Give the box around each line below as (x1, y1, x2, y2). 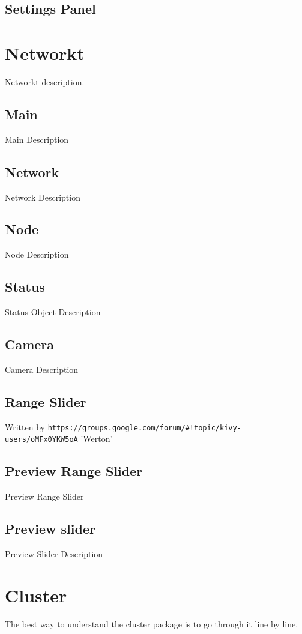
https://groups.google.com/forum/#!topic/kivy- (47, 423, 241, 432)
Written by (5, 420, 45, 433)
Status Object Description (5, 306, 101, 318)
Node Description (5, 248, 69, 261)
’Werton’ (80, 432, 113, 445)
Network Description (5, 190, 80, 203)
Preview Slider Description (5, 548, 103, 560)
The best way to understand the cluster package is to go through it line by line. (5, 617, 298, 630)
